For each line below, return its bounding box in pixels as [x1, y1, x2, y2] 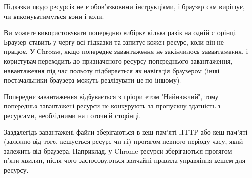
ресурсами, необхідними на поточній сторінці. [4, 110, 141, 120]
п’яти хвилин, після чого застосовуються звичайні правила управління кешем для [4, 155, 246, 165]
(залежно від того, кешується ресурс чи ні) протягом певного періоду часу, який [4, 136, 243, 146]
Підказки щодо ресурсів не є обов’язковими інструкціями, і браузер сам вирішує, [4, 1, 245, 11]
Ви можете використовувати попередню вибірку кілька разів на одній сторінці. [4, 27, 237, 37]
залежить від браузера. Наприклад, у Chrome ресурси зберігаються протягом [4, 145, 232, 156]
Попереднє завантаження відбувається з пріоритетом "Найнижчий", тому [4, 91, 219, 101]
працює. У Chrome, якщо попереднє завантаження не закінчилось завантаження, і [4, 46, 248, 56]
